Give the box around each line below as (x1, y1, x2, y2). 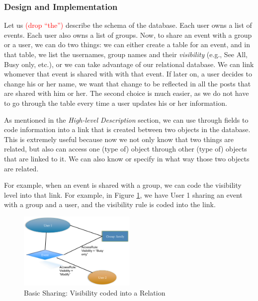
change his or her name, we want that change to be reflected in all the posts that (4, 78, 251, 88)
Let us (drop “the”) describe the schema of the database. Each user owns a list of (4, 20, 252, 30)
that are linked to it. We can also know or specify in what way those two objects (4, 153, 250, 163)
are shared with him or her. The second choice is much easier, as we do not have (4, 88, 249, 98)
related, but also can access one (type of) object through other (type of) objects (4, 144, 247, 154)
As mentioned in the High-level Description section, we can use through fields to (4, 114, 249, 125)
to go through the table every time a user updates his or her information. (4, 97, 227, 108)
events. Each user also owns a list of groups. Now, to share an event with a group (4, 29, 252, 40)
